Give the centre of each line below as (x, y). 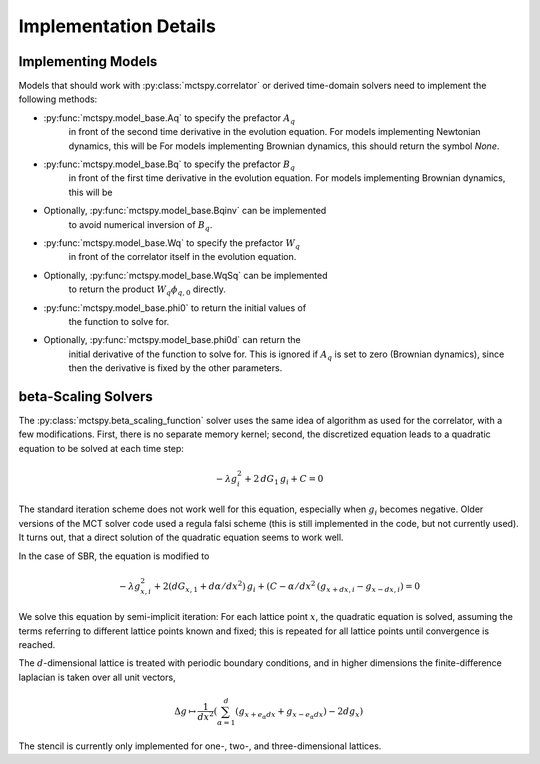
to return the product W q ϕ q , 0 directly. (147, 290)
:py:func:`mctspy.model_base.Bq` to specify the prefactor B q (169, 165)
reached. (37, 644)
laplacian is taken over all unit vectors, (97, 677)
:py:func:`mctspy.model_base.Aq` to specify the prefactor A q (169, 118)
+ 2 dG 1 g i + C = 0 (284, 480)
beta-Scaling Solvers (86, 396)
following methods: (58, 99)
